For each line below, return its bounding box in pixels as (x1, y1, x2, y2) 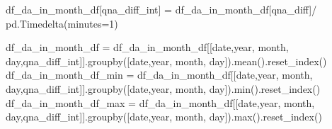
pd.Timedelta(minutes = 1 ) (6, 16, 118, 30)
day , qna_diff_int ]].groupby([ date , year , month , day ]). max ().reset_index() (6, 109, 322, 124)
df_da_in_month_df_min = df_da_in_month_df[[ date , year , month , (6, 67, 313, 82)
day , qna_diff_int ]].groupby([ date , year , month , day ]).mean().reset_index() (6, 53, 327, 68)
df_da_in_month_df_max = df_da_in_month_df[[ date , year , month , (6, 95, 315, 110)
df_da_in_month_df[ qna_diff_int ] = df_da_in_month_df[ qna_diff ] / (6, 2, 317, 16)
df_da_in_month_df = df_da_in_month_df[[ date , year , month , (6, 40, 289, 55)
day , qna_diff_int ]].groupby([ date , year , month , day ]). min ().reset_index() (6, 81, 321, 96)
